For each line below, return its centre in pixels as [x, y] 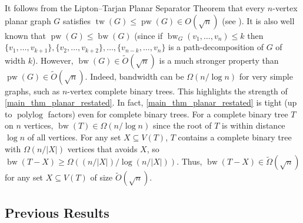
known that [26, 35]
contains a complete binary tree [235, 137]
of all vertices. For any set [74, 137]
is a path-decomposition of [216, 47]
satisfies [77, 20]
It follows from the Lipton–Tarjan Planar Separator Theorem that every [135, 8]
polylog [30, 115]
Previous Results [57, 212]
